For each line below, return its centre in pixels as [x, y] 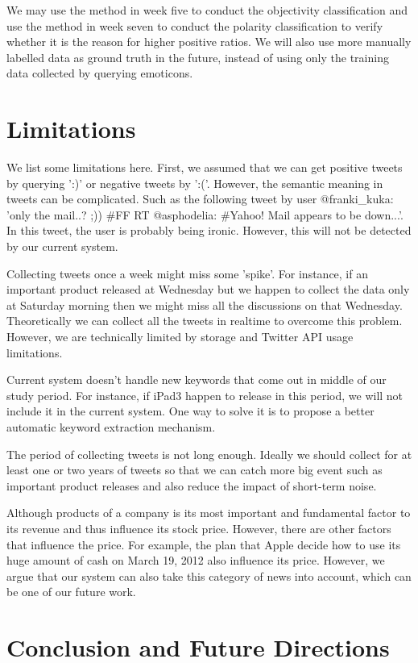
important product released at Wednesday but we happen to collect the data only [208, 289]
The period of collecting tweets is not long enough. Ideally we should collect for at [209, 454]
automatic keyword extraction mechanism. [111, 427]
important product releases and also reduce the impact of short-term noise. [192, 485]
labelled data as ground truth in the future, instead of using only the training [198, 57]
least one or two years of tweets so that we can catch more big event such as [195, 470]
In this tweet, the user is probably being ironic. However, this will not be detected [209, 230]
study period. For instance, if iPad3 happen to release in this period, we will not [205, 395]
